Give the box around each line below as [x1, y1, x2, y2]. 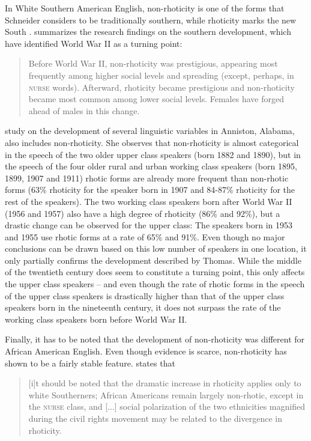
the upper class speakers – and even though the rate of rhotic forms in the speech [5, 278, 305, 290]
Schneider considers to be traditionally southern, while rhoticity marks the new [5, 13, 297, 26]
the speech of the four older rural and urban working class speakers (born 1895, [5, 160, 297, 172]
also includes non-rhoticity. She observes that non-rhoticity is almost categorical [5, 136, 299, 148]
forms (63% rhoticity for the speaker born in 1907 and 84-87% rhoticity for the [5, 183, 295, 196]
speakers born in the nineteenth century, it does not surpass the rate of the [5, 301, 281, 314]
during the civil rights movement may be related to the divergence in [28, 412, 282, 424]
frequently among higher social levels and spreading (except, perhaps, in [28, 68, 294, 81]
